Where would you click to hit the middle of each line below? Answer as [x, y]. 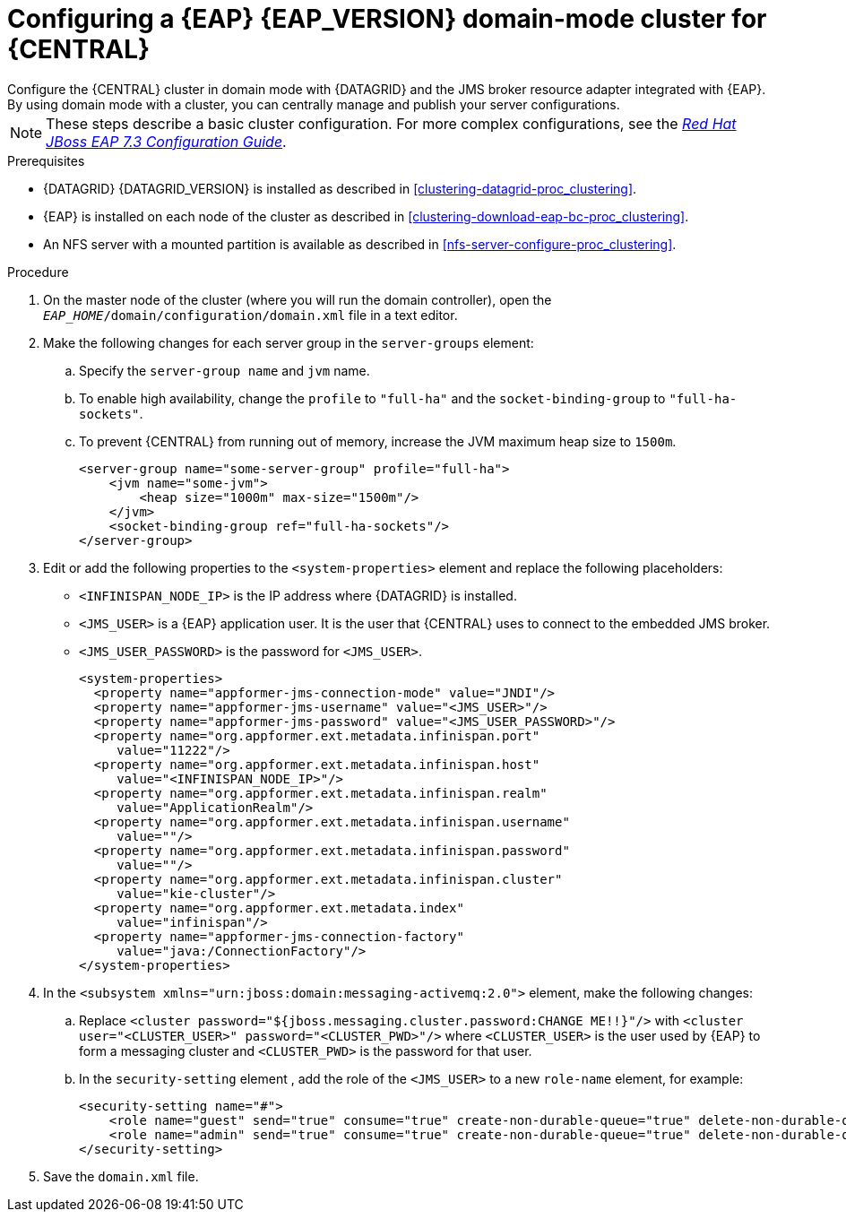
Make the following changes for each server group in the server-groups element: [289, 342]
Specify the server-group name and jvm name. [224, 370]
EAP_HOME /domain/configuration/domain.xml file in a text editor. [250, 315]
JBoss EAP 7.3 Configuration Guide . [166, 141]
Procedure [38, 272]
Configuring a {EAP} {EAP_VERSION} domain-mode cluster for [387, 19]
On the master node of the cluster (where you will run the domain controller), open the [298, 299]
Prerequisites [46, 160]
